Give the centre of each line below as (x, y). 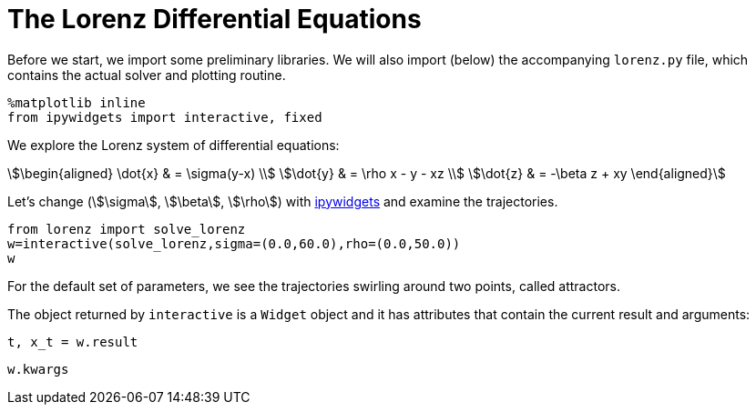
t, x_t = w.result (73, 342)
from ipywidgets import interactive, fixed (165, 117)
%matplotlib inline (77, 102)
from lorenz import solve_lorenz (127, 229)
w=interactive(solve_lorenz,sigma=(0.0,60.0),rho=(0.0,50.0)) (234, 243)
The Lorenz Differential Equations (215, 19)
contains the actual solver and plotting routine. (147, 75)
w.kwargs (38, 369)
